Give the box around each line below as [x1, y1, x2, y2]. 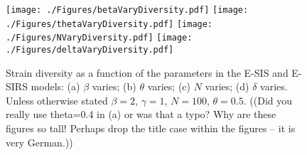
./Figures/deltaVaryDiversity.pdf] [6, 44, 174, 55]
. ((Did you [243, 92, 292, 107]
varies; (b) [92, 79, 136, 94]
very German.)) [6, 134, 73, 149]
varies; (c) [147, 79, 191, 94]
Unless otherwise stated [6, 92, 108, 107]
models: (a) [31, 79, 80, 94]
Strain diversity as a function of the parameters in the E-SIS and [6, 65, 289, 80]
